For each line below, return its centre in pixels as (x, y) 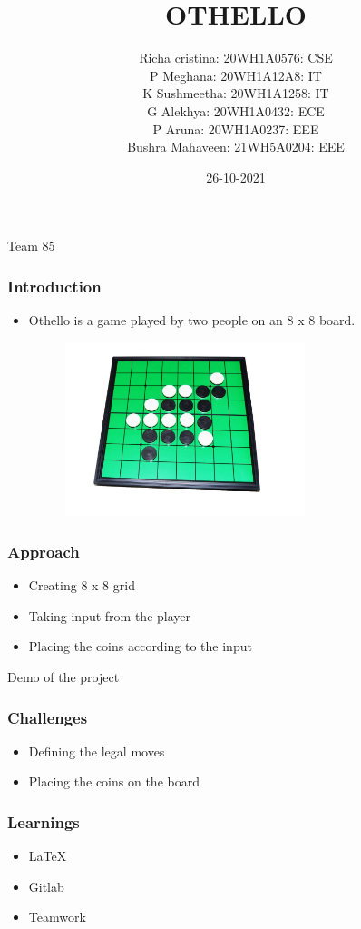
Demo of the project (63, 676)
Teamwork (57, 917)
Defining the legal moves (97, 751)
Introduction (54, 286)
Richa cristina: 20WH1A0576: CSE (236, 58)
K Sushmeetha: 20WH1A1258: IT (236, 93)
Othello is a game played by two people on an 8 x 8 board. (192, 320)
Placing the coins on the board (114, 781)
